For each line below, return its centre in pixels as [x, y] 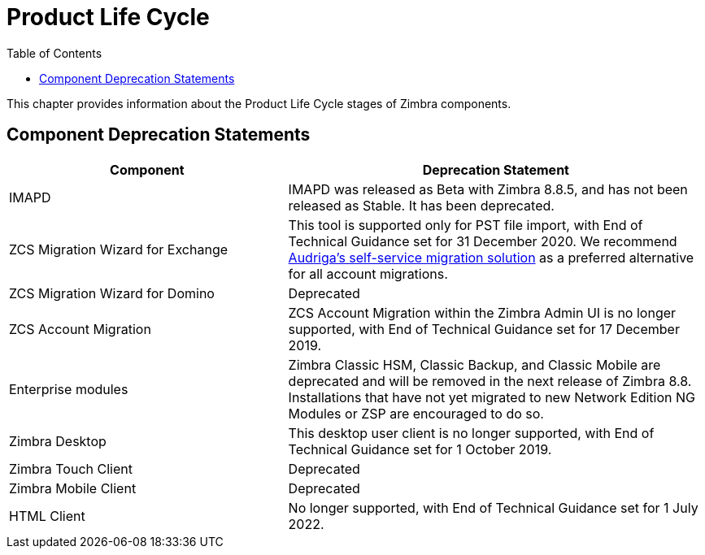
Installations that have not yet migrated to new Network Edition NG [492, 397]
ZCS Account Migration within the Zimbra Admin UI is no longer [482, 312]
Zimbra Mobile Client [73, 488]
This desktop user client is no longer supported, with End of [471, 433]
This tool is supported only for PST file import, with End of [466, 225]
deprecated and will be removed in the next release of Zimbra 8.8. [490, 381]
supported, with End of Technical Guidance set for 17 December [484, 329]
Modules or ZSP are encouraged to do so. [416, 413]
